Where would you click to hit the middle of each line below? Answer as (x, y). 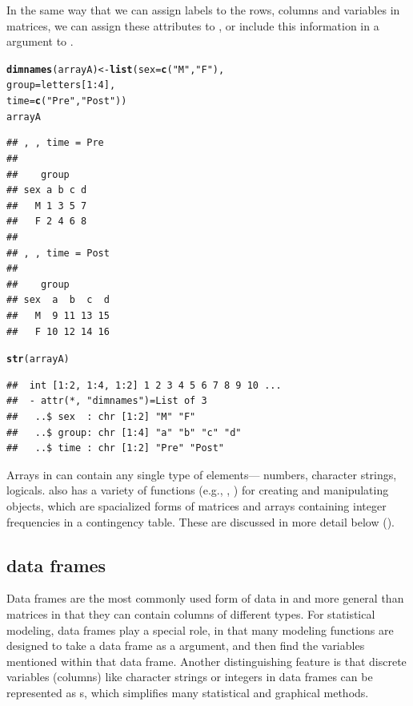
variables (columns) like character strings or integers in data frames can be (190, 677)
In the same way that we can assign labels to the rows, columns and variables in (203, 10)
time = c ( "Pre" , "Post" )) (67, 101)
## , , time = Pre (55, 143)
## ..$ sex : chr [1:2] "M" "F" (101, 416)
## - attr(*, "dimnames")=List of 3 (107, 401)
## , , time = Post (58, 253)
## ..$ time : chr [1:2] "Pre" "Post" (116, 448)
